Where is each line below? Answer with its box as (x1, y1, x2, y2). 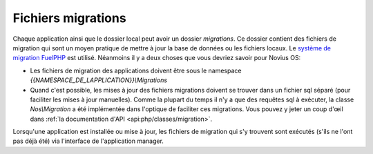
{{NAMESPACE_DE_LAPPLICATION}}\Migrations (30, 76, 168, 84)
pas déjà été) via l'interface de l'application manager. (12, 137, 164, 145)
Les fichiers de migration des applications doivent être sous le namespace (30, 66, 242, 75)
